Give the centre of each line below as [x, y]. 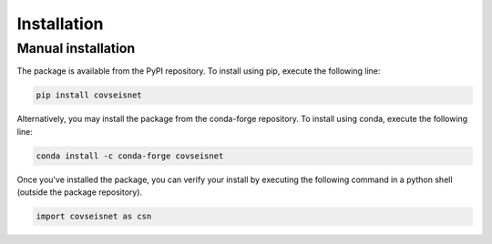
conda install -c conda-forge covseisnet [130, 156]
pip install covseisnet [89, 95]
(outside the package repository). [80, 192]
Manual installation [76, 48]
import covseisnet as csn [94, 217]
